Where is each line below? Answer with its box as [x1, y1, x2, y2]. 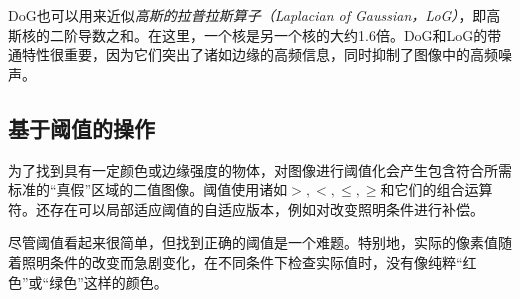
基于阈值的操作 [8, 112, 155, 143]
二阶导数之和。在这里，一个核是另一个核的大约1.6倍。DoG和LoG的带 [49, 24, 502, 45]
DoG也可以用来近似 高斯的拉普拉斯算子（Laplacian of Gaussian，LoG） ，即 [8, 5, 487, 25]
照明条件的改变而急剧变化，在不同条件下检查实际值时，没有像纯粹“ [21, 251, 463, 272]
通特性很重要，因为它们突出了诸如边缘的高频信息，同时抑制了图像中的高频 [8, 44, 498, 65]
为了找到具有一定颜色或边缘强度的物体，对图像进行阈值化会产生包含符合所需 [8, 159, 512, 180]
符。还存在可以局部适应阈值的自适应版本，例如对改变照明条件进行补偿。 [8, 198, 484, 219]
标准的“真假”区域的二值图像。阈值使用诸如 [8, 179, 288, 200]
